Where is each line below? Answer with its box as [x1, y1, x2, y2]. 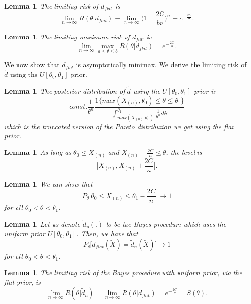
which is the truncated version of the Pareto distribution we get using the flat [4, 121, 234, 131]
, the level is [166, 147, 202, 157]
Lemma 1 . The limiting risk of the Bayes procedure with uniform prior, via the [4, 267, 242, 277]
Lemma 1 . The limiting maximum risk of [4, 31, 130, 41]
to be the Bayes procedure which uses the [106, 219, 226, 229]
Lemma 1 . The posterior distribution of [4, 86, 125, 96]
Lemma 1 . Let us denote [4, 219, 80, 229]
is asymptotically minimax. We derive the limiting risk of [76, 59, 247, 70]
